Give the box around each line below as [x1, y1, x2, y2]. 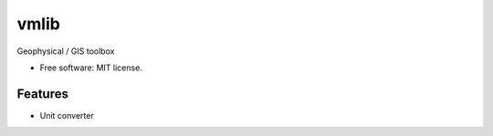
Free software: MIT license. [39, 62, 143, 73]
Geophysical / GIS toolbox [16, 46, 115, 57]
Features [16, 86, 68, 101]
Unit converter [39, 110, 95, 120]
